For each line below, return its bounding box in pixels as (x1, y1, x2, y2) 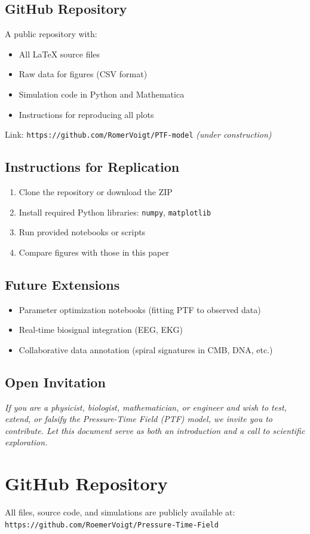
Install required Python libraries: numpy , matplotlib (19, 205, 211, 218)
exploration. (5, 436, 48, 448)
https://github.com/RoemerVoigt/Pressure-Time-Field (5, 520, 219, 529)
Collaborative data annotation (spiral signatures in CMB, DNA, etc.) (19, 343, 273, 356)
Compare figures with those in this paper (19, 245, 169, 258)
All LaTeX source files (19, 47, 100, 60)
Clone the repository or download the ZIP (19, 186, 173, 198)
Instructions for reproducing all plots (19, 108, 154, 120)
